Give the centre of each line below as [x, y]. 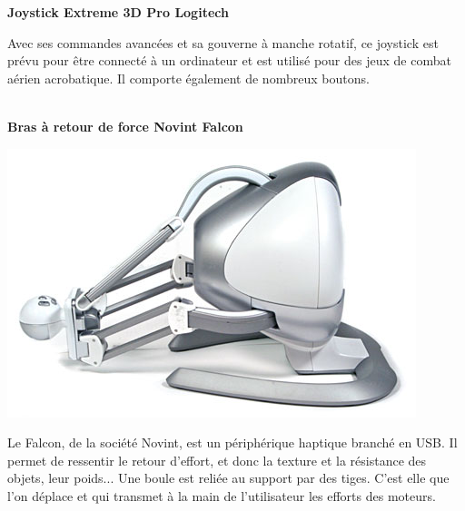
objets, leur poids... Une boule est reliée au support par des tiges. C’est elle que [228, 478]
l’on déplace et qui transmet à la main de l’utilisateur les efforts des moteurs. [222, 495]
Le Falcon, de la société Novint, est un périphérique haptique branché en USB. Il [232, 442]
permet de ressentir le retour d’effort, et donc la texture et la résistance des [217, 460]
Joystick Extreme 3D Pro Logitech [118, 12]
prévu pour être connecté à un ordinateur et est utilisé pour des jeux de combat [229, 60]
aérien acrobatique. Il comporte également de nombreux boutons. [188, 78]
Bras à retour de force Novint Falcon [125, 126]
